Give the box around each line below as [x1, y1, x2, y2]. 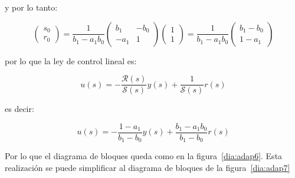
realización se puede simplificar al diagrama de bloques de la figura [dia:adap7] [5, 161, 290, 173]
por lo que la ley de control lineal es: [5, 54, 137, 67]
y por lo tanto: [5, 1, 58, 13]
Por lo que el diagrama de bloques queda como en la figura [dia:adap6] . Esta [5, 150, 283, 162]
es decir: [5, 103, 34, 115]
